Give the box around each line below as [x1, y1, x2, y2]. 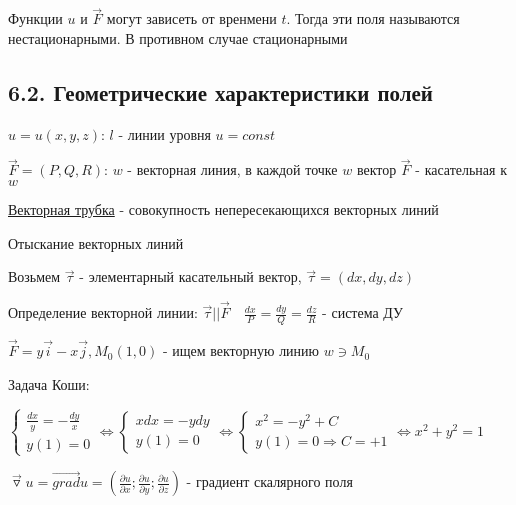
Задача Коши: [8, 373, 90, 394]
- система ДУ [322, 302, 403, 323]
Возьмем [8, 266, 61, 287]
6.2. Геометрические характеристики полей [8, 76, 433, 107]
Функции [8, 8, 63, 29]
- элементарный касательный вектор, [79, 266, 302, 287]
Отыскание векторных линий [8, 232, 184, 253]
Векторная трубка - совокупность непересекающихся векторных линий [8, 199, 439, 220]
